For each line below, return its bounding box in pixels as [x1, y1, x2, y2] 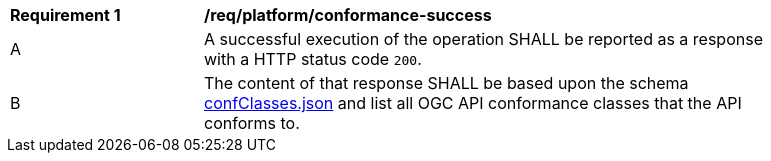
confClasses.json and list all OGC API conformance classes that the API [204, 93, 742, 113]
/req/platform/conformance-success [204, 5, 492, 25]
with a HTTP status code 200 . [204, 49, 422, 69]
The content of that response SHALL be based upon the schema [204, 73, 689, 93]
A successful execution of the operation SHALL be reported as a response [204, 29, 763, 49]
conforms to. [204, 113, 300, 133]
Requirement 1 [10, 5, 121, 25]
